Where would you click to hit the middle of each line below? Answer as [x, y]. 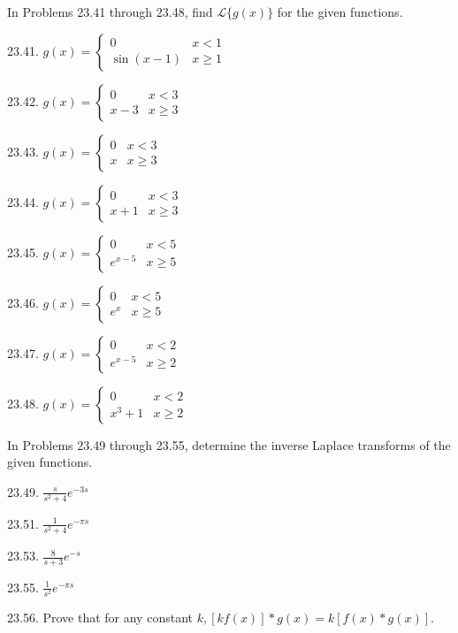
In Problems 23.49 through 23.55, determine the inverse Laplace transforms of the [229, 444]
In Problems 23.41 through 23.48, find [110, 11]
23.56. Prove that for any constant [100, 618]
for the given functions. [340, 11]
